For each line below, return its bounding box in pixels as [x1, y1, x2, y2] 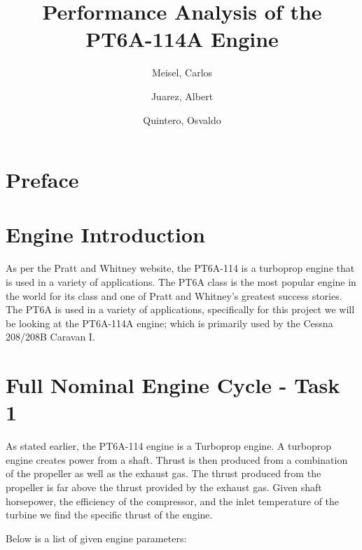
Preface [6, 165, 79, 194]
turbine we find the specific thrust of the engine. [6, 507, 213, 522]
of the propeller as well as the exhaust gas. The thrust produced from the [6, 466, 321, 481]
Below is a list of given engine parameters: [6, 530, 187, 545]
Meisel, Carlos [151, 65, 213, 80]
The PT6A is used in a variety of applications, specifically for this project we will [6, 302, 355, 317]
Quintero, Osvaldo [143, 112, 221, 127]
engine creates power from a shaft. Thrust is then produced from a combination [6, 452, 348, 467]
